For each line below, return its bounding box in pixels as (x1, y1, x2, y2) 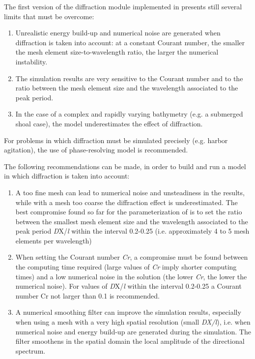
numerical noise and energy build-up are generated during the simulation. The (15, 326, 251, 336)
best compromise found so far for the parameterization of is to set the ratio (15, 207, 242, 217)
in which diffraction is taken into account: (4, 171, 130, 181)
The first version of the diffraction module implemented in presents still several (4, 1, 242, 11)
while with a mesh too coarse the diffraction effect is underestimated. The (15, 197, 238, 207)
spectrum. (15, 345, 46, 356)
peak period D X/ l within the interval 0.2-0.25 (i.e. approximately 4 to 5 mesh (15, 226, 250, 236)
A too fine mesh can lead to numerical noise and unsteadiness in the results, (15, 187, 245, 197)
